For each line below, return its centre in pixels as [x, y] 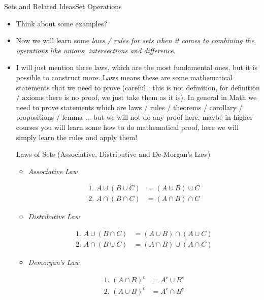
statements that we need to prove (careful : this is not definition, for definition [138, 87]
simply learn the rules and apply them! [77, 137]
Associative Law [53, 171]
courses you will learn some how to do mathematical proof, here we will [127, 127]
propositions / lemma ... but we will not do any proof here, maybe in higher [134, 117]
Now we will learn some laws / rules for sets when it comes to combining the [135, 40]
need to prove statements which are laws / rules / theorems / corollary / [129, 107]
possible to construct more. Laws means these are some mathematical [124, 77]
